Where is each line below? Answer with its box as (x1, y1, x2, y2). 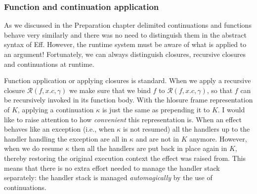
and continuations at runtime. (4, 58, 94, 69)
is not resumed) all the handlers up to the (123, 124, 250, 134)
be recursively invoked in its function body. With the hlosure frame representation (4, 95, 253, 105)
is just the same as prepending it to (102, 104, 210, 114)
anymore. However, (189, 133, 247, 144)
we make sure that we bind (69, 85, 151, 95)
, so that (207, 85, 233, 95)
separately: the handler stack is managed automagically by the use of (4, 172, 213, 183)
